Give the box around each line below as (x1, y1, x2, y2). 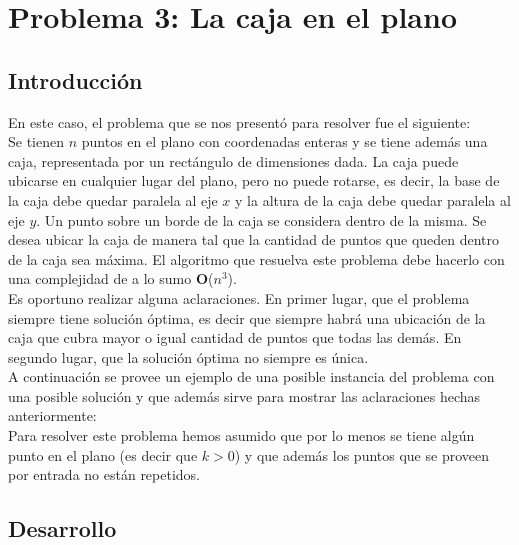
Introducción (8, 64, 143, 95)
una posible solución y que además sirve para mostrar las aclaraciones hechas (8, 385, 481, 406)
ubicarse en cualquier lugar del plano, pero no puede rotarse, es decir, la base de (8, 170, 500, 191)
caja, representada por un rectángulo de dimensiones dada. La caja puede (8, 150, 459, 171)
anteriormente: (8, 405, 97, 426)
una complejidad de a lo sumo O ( (8, 268, 214, 289)
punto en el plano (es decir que (8, 444, 198, 465)
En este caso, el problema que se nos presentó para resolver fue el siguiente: (8, 111, 471, 132)
